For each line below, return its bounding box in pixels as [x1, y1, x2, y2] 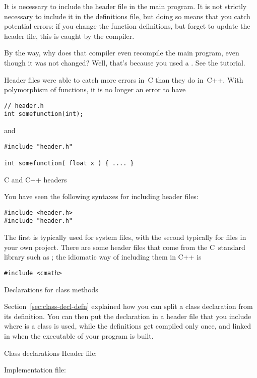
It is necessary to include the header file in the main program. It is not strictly [4, 1, 247, 11]
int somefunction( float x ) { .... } [4, 159, 134, 167]
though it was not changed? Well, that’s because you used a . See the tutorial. [4, 57, 245, 68]
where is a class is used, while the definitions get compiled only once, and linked [4, 321, 251, 331]
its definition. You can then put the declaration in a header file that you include [4, 310, 251, 321]
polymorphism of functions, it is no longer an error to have [4, 84, 186, 95]
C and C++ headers [4, 174, 67, 184]
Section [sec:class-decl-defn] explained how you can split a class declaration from [4, 301, 253, 311]
